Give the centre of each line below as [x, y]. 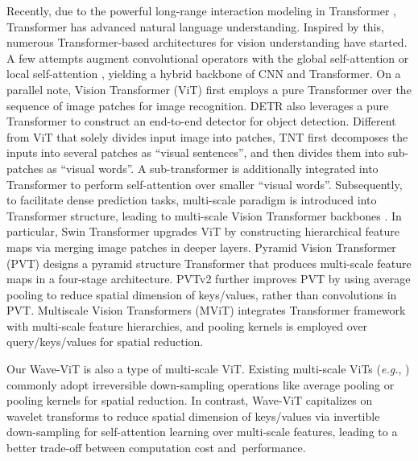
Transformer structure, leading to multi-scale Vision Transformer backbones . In [204, 215]
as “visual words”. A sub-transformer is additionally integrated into [213, 168]
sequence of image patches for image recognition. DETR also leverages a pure [198, 105]
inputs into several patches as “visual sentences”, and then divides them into [195, 152]
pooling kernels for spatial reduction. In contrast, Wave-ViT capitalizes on [190, 400]
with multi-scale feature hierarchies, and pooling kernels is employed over [187, 325]
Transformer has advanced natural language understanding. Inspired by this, [195, 26]
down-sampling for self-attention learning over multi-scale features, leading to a [202, 432]
